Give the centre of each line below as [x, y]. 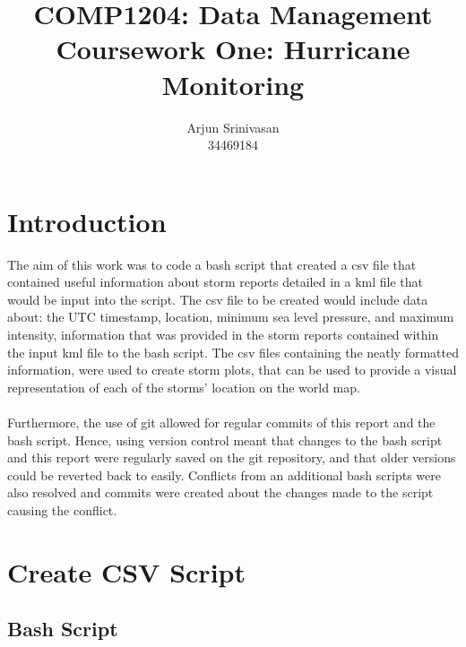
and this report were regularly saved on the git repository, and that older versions [232, 457]
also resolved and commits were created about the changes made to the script [220, 492]
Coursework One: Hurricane [233, 49]
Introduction [87, 221]
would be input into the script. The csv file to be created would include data [218, 299]
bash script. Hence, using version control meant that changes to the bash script [225, 440]
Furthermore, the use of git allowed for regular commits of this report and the [221, 422]
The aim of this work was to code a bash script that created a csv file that [212, 264]
